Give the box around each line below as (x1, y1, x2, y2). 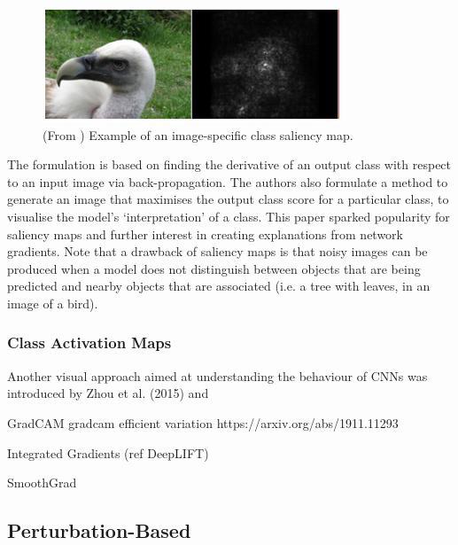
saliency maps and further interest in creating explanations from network (7, 224, 404, 243)
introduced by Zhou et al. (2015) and (7, 384, 209, 402)
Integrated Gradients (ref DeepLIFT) (7, 443, 209, 462)
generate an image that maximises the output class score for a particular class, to (7, 190, 449, 208)
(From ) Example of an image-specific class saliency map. (43, 125, 353, 144)
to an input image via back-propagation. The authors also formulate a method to (7, 172, 448, 191)
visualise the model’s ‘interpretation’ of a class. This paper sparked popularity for (7, 206, 450, 225)
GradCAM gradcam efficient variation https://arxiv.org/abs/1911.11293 (7, 413, 399, 432)
